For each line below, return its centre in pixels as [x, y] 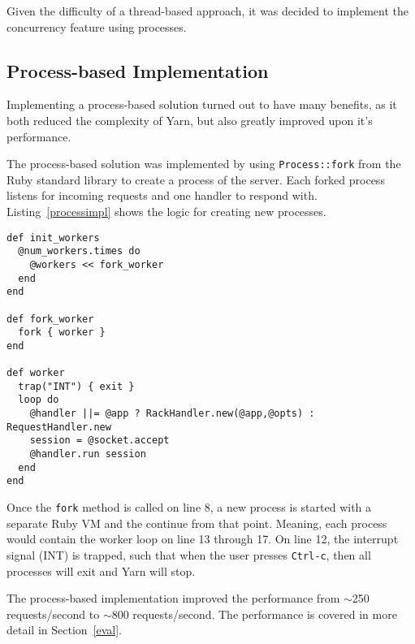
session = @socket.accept [99, 441]
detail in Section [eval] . [64, 630]
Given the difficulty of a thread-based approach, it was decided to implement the [207, 11]
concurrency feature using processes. [97, 26]
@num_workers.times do [79, 251]
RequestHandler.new [59, 427]
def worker [36, 373]
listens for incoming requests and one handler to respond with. [162, 195]
